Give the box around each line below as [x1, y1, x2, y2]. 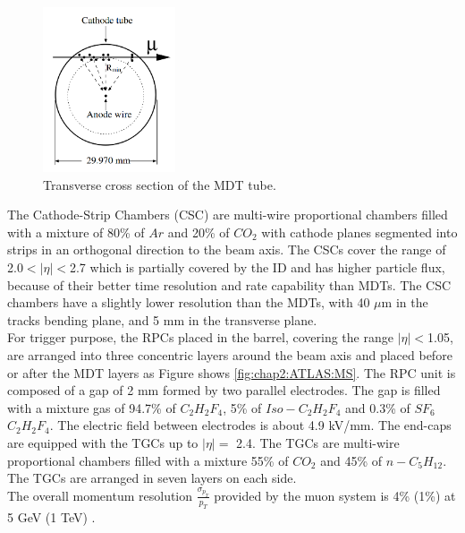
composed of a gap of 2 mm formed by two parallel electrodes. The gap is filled [7, 381, 441, 400]
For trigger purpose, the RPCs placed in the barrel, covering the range [7, 328, 393, 347]
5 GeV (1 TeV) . [7, 507, 96, 526]
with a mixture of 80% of [7, 222, 145, 241]
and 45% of [320, 451, 383, 469]
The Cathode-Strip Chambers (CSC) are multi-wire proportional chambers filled [7, 205, 448, 224]
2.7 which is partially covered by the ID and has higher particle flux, [69, 257, 445, 276]
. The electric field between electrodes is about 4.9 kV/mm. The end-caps [49, 416, 452, 434]
